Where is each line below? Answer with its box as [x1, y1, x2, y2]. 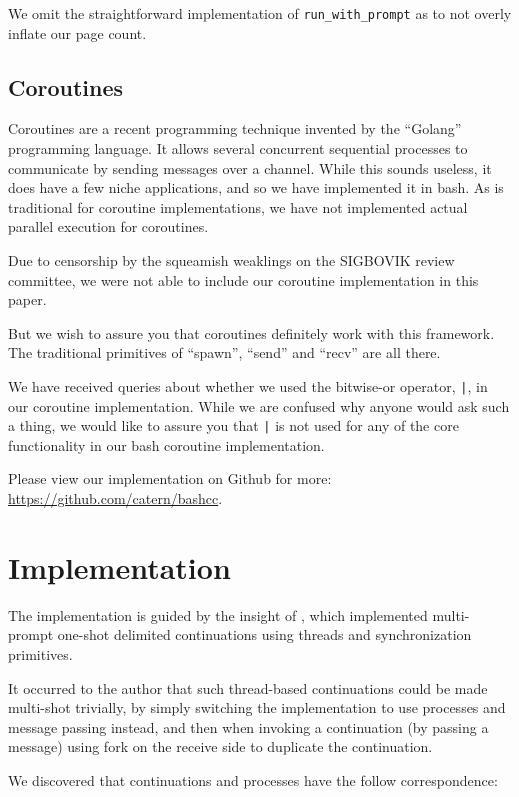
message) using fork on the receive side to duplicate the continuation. [8, 736, 433, 757]
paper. [8, 289, 47, 310]
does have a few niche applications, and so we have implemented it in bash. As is [8, 177, 504, 198]
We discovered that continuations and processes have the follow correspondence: [8, 769, 498, 790]
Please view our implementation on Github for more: [8, 468, 332, 489]
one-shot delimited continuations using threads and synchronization [57, 624, 472, 645]
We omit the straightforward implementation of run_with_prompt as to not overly [8, 3, 512, 23]
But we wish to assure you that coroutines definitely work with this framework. [8, 322, 495, 343]
